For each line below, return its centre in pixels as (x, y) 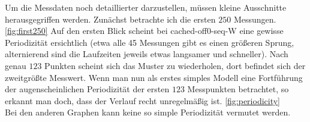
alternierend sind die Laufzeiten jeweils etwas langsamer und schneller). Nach (147, 54)
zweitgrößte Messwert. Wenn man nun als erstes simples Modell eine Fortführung (154, 77)
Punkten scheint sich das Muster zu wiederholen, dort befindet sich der (175, 65)
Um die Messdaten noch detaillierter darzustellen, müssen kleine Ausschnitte (146, 7)
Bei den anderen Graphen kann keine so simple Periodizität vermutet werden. (148, 112)
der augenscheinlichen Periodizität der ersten (87, 89)
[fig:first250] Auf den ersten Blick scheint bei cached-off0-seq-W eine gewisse (144, 31)
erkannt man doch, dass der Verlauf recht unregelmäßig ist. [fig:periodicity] (143, 100)
